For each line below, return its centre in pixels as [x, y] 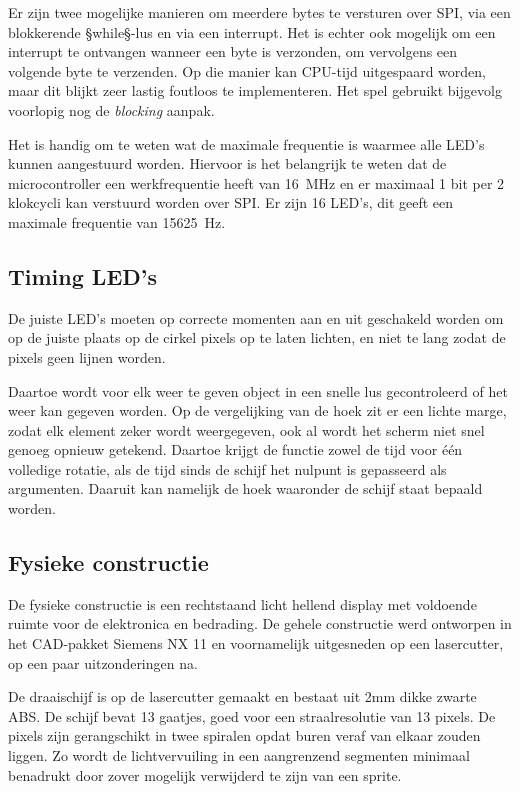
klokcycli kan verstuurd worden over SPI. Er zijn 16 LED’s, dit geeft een [231, 202]
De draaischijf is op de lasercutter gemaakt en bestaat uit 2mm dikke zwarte [242, 696]
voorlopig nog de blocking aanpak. [111, 109]
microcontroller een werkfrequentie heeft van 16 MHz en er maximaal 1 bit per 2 [256, 182]
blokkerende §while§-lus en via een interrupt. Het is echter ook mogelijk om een [252, 31]
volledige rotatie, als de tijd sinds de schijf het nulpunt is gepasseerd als [227, 468]
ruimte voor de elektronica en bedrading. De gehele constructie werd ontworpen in [260, 623]
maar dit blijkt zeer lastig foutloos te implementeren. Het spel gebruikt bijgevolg [255, 90]
